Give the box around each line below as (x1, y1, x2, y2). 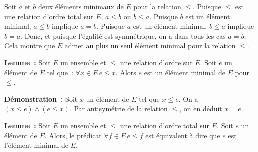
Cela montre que (4, 40, 55, 51)
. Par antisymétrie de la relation (69, 103, 168, 114)
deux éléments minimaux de (38, 1, 124, 11)
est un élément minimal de (144, 67, 225, 77)
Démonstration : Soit (4, 93, 78, 104)
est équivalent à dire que (145, 130, 220, 140)
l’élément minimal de (4, 140, 68, 150)
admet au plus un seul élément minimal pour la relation (64, 40, 236, 51)
